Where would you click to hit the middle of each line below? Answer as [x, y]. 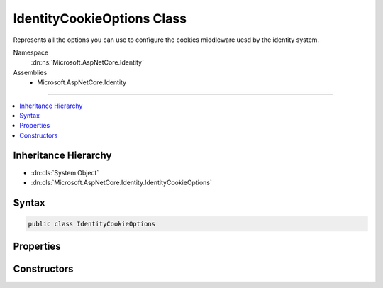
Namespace [31, 52]
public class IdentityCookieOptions [92, 224]
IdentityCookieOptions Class [100, 18]
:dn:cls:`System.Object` [65, 172]
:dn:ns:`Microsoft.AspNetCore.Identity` [88, 62]
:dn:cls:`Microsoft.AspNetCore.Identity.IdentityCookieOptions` [121, 182]
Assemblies [30, 72]
